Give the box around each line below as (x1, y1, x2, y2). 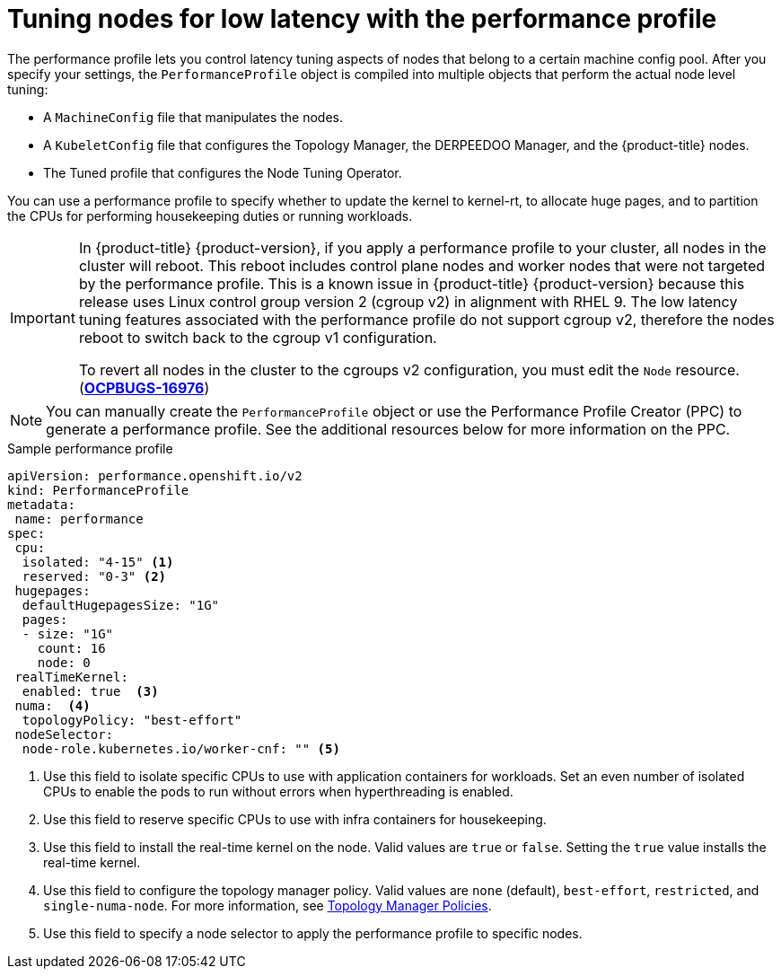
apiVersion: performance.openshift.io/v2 (7, 468, 303, 483)
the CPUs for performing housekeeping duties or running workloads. (7, 207, 413, 224)
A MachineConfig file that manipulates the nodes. (43, 109, 344, 125)
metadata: (7, 497, 75, 512)
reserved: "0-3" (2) (22, 568, 167, 584)
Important (10, 308, 75, 327)
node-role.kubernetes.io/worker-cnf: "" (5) (22, 741, 340, 756)
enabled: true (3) (22, 683, 159, 699)
